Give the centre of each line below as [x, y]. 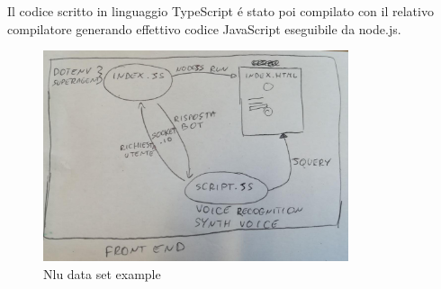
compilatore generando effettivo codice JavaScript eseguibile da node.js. [204, 28]
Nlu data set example [102, 273]
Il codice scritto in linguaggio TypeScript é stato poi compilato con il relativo [220, 11]
